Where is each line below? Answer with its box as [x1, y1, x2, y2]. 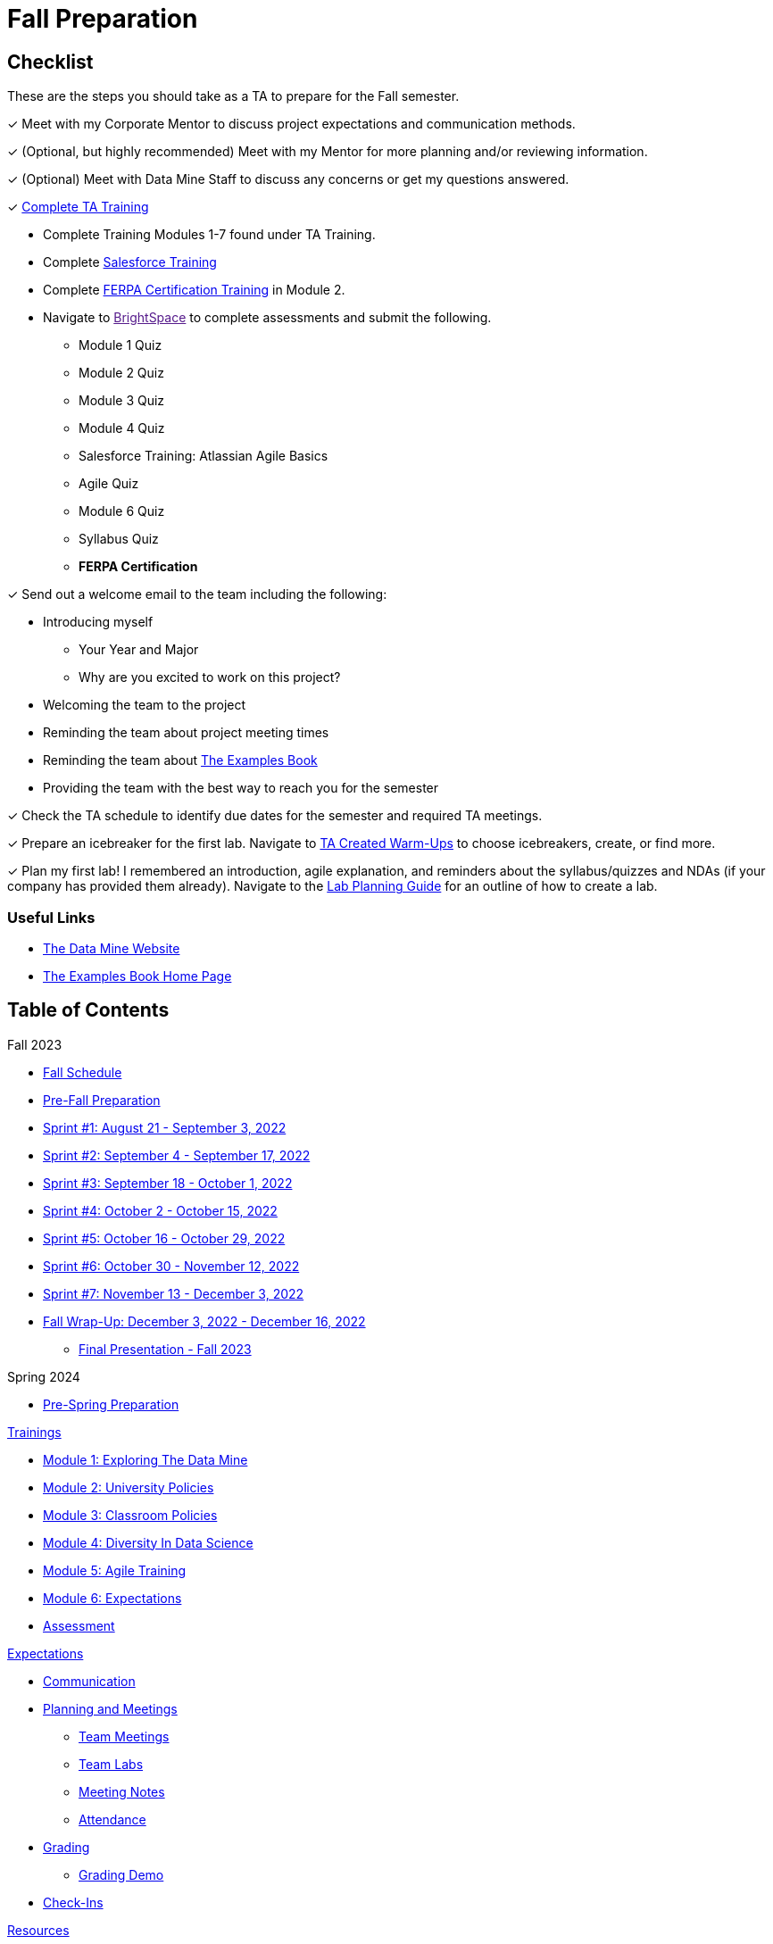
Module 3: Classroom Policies [43, 1507, 218, 1523]
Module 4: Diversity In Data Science [43, 1534, 254, 1550]
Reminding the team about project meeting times [43, 725, 329, 741]
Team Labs [79, 1756, 144, 1772]
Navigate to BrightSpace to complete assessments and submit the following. [43, 310, 492, 326]
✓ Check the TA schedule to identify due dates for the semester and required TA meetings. [7, 808, 543, 824]
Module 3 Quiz [79, 393, 165, 409]
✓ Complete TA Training [7, 199, 149, 215]
